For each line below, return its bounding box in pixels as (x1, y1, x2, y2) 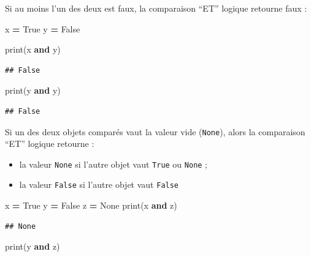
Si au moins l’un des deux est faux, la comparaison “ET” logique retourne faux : (5, 2, 307, 14)
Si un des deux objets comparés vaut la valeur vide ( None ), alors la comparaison (5, 125, 305, 138)
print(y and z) (5, 240, 60, 253)
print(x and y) (5, 43, 61, 56)
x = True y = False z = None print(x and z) (5, 199, 177, 212)
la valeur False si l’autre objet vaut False (19, 178, 179, 191)
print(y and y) (5, 84, 61, 97)
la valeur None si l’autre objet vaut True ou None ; (19, 157, 208, 170)
